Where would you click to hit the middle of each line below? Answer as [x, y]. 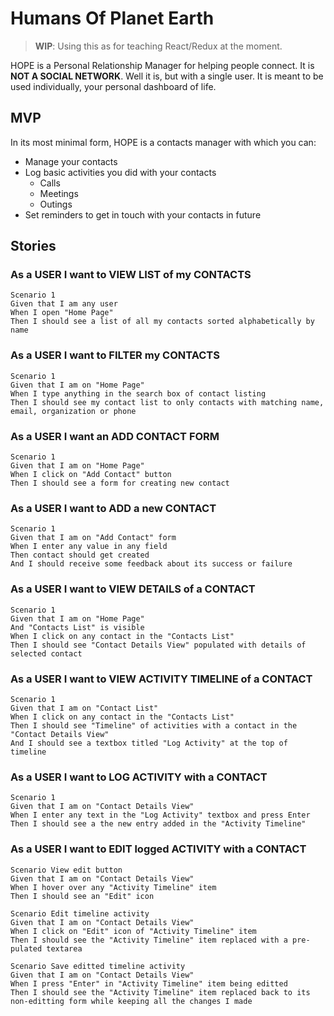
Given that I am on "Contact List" [84, 708]
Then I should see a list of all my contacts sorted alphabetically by [162, 322]
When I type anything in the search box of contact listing [138, 393]
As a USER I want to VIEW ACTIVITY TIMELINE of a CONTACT [161, 679]
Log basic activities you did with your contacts [120, 172]
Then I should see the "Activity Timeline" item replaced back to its [160, 992]
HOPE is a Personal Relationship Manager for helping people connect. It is [162, 65]
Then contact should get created [80, 555]
